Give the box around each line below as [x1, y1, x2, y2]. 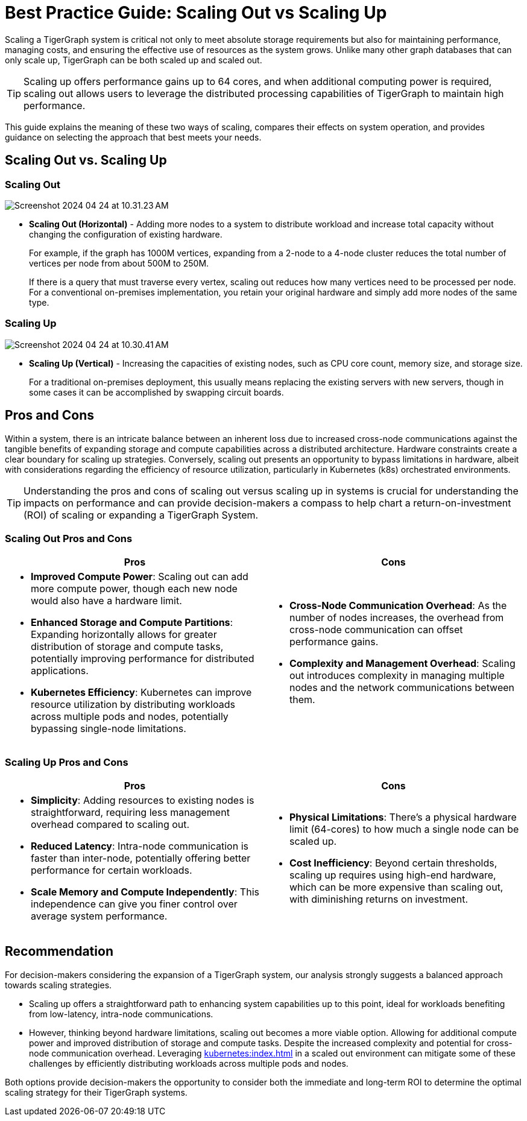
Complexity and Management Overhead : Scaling [289, 657, 516, 670]
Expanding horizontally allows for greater [31, 628, 217, 641]
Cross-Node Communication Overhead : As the [289, 599, 507, 612]
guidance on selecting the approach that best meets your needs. [5, 131, 262, 142]
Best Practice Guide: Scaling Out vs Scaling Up [5, 2, 387, 23]
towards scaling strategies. [5, 979, 112, 990]
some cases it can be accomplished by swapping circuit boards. [29, 387, 284, 397]
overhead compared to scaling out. [31, 818, 190, 831]
